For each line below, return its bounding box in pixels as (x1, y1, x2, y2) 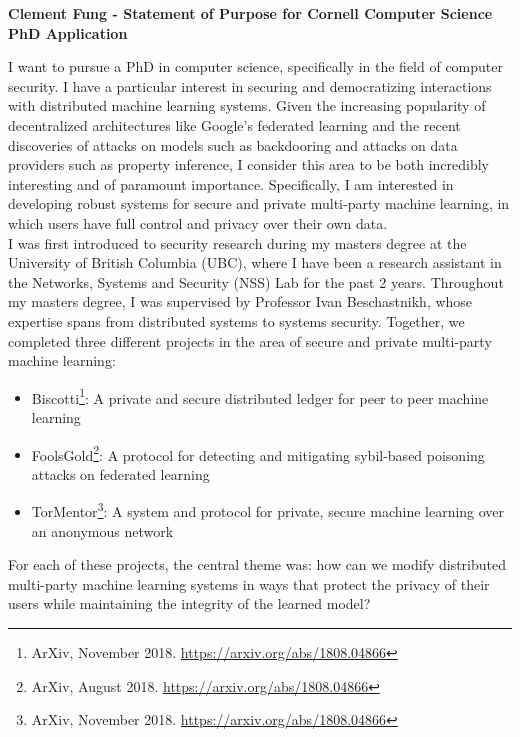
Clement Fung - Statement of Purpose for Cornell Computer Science (8, 3, 493, 23)
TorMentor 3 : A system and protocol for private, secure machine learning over (31, 498, 505, 522)
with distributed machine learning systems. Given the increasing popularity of (8, 95, 486, 116)
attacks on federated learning (31, 463, 210, 484)
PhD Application (8, 22, 128, 43)
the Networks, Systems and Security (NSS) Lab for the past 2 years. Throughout (8, 271, 504, 292)
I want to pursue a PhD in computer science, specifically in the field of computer (8, 56, 503, 77)
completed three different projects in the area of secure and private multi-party (8, 330, 492, 351)
